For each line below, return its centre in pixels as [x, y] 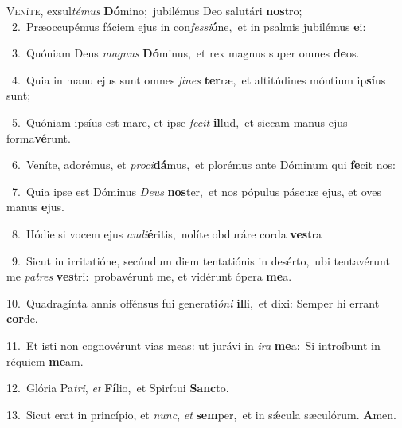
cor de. [22, 318]
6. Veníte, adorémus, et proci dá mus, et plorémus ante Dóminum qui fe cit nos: [203, 165]
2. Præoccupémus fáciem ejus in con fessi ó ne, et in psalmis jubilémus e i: [189, 26]
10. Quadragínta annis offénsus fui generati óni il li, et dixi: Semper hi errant [193, 302]
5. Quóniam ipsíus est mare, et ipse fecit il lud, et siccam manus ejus [180, 122]
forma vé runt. [39, 137]
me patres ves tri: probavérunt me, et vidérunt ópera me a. [149, 276]
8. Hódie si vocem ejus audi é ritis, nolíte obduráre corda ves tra [167, 233]
